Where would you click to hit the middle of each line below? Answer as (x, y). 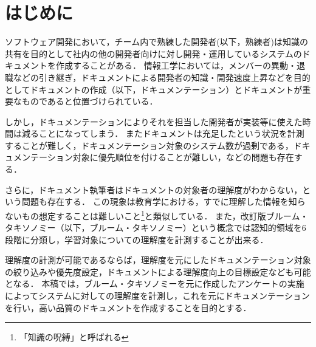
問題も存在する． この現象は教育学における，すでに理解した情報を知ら (163, 201)
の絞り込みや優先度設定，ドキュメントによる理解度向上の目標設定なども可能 (158, 271)
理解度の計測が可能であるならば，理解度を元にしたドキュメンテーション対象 (158, 260)
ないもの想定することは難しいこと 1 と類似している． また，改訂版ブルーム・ (157, 215)
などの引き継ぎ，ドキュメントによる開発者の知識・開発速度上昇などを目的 (162, 77)
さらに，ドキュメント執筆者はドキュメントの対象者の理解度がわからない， (154, 189)
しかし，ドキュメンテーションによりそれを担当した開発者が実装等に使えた (154, 121)
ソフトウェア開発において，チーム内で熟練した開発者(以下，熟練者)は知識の (157, 42)
